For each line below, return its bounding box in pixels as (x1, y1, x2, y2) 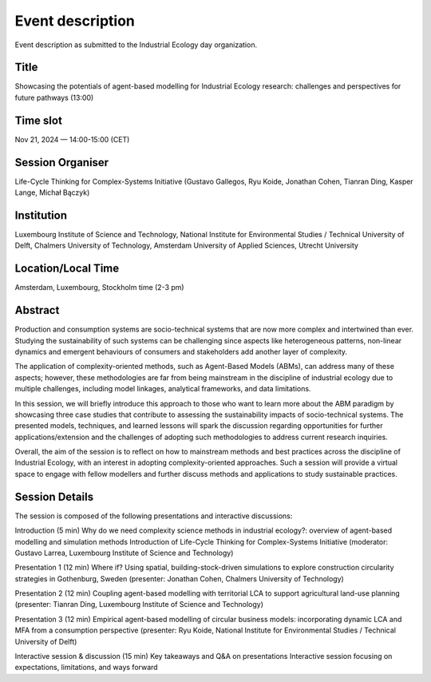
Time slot (14, 113, 63, 127)
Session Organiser (14, 156, 109, 169)
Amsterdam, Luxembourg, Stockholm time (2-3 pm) (14, 283, 184, 292)
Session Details (14, 490, 94, 503)
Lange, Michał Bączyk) (14, 188, 90, 197)
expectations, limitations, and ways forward (14, 663, 159, 672)
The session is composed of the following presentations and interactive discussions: (14, 511, 293, 521)
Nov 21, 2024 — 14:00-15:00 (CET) (14, 134, 130, 144)
